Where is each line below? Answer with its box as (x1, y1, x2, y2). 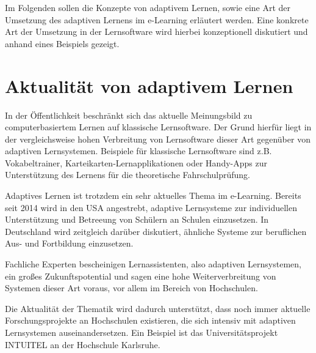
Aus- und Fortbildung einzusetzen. (5, 237, 134, 250)
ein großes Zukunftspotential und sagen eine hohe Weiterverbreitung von (5, 269, 276, 282)
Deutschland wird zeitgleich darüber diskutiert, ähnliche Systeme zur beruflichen (5, 225, 307, 237)
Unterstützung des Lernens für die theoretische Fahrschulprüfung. (5, 168, 250, 181)
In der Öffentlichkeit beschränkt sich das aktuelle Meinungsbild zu (5, 108, 253, 121)
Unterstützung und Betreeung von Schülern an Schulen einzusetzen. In (5, 213, 269, 226)
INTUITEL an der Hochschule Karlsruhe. (5, 338, 160, 351)
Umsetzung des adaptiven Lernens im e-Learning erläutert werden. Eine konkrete (5, 13, 309, 26)
